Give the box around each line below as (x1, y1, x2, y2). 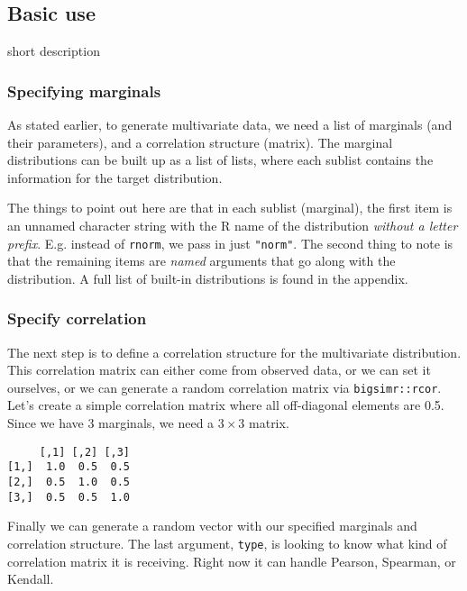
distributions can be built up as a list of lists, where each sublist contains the (7, 150, 434, 169)
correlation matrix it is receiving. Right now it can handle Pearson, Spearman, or (7, 551, 456, 570)
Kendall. (7, 569, 54, 588)
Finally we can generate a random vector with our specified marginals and (7, 516, 417, 535)
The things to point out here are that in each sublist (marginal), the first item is (7, 198, 453, 217)
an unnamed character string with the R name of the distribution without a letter (7, 215, 458, 234)
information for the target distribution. (7, 168, 223, 186)
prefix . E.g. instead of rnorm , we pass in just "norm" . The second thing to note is (7, 233, 453, 252)
